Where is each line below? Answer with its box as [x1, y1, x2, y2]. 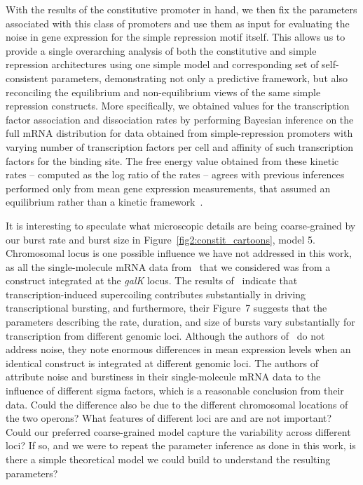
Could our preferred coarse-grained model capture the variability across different [6, 424, 351, 439]
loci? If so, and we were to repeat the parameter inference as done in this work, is [6, 438, 356, 453]
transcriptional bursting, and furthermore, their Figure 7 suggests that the [6, 300, 327, 315]
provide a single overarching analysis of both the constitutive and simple [6, 43, 317, 58]
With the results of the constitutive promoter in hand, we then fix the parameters [6, 2, 357, 16]
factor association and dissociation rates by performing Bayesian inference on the [6, 112, 354, 126]
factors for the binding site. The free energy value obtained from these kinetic [6, 153, 339, 168]
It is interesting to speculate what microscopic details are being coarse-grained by [6, 218, 356, 232]
